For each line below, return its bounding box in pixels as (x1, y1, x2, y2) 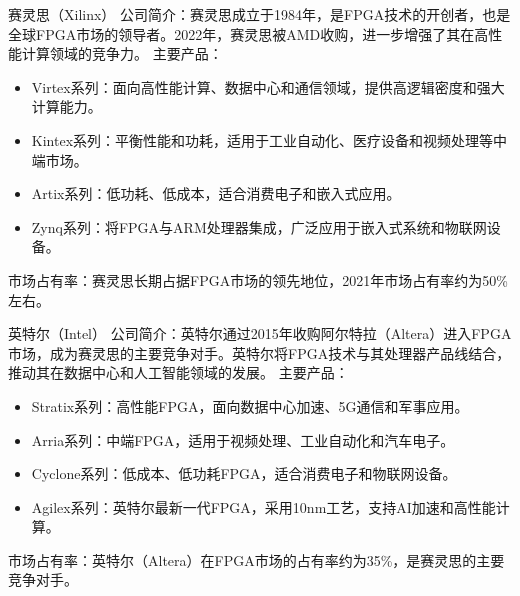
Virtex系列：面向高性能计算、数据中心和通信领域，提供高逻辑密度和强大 (31, 76, 505, 97)
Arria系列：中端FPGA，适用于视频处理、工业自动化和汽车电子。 (31, 429, 455, 450)
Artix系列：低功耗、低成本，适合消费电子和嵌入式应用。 (31, 183, 401, 204)
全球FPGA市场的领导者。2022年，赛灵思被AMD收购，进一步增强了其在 (8, 23, 475, 44)
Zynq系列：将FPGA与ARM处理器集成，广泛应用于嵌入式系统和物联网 (31, 216, 487, 237)
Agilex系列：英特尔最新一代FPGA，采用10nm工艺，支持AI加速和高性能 (31, 496, 496, 517)
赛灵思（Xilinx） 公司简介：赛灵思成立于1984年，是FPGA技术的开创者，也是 (8, 4, 511, 24)
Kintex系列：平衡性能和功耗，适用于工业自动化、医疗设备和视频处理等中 (31, 129, 508, 150)
